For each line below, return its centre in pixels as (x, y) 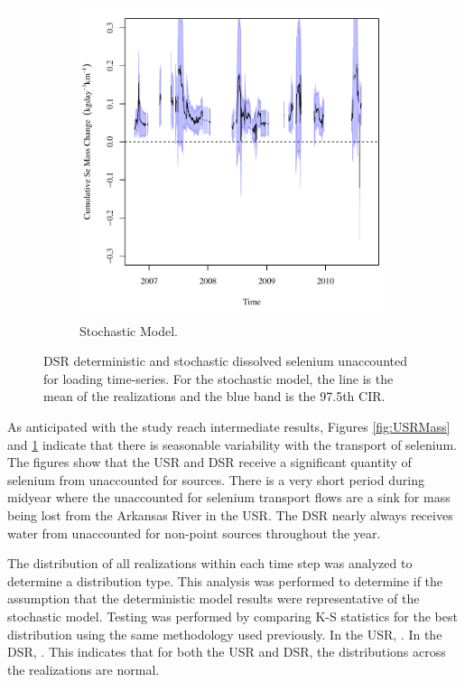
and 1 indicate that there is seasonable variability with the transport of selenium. (232, 444)
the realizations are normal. (84, 669)
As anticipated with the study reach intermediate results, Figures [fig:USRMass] (229, 426)
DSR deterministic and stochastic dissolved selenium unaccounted (225, 361)
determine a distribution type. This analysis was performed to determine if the (225, 580)
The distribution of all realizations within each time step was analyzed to (210, 563)
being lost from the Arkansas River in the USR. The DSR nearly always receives (230, 514)
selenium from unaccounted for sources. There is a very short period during (216, 479)
